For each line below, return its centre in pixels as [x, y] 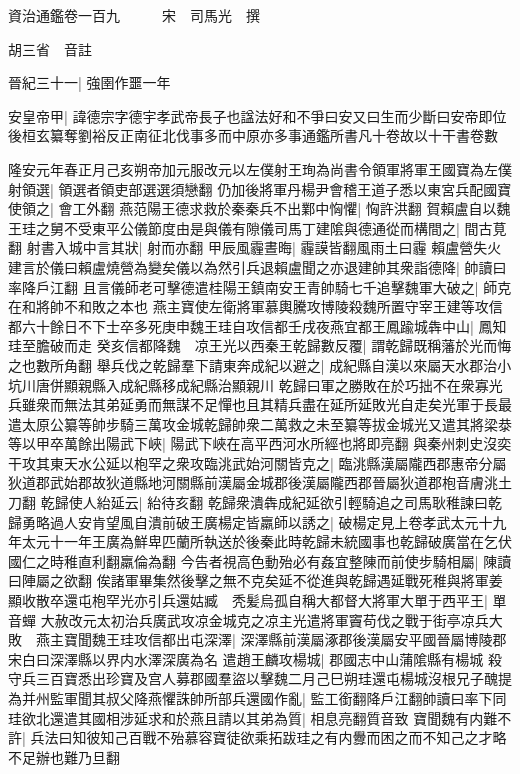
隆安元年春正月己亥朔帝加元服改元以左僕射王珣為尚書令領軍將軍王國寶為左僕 [260, 168]
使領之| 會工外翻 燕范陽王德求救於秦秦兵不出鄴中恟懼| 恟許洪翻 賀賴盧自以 [252, 208]
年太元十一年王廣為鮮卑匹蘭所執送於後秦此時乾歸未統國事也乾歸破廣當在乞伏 [260, 541]
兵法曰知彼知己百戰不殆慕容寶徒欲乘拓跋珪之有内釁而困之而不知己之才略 [268, 737]
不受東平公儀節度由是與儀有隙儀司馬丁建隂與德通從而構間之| [261, 227]
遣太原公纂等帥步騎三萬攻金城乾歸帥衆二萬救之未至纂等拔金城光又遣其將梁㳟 [260, 423]
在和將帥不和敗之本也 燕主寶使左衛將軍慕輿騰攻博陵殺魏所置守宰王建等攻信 [255, 306]
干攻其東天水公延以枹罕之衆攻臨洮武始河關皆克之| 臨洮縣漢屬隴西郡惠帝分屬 [257, 462]
